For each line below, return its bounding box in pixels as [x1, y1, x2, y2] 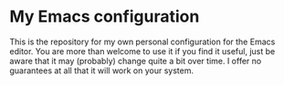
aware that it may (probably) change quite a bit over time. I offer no [9, 55, 262, 66]
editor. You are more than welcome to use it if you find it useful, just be [9, 45, 276, 56]
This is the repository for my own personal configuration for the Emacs [9, 36, 276, 47]
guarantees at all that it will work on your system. [9, 65, 195, 76]
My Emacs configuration [9, 6, 200, 27]
